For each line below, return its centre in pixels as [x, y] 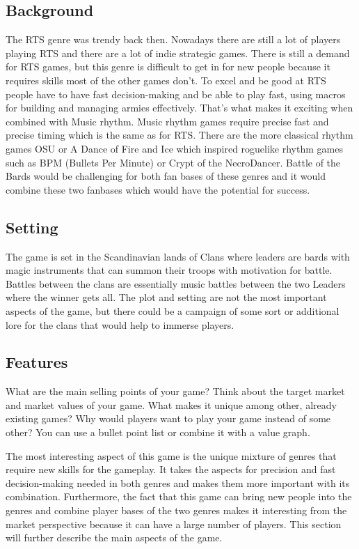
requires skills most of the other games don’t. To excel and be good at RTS [166, 80]
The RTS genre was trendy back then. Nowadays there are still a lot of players [173, 39]
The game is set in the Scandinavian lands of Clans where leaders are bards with [178, 256]
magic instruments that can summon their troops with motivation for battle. [169, 270]
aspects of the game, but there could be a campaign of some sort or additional [173, 310]
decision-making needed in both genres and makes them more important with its [178, 482]
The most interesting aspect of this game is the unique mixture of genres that [171, 455]
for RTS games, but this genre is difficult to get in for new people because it [168, 67]
